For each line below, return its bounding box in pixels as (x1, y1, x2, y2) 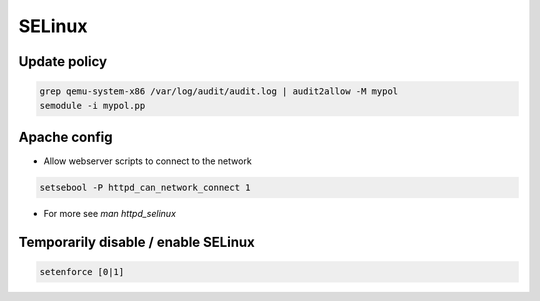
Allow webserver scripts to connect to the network (43, 155, 252, 167)
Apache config (18, 128, 114, 145)
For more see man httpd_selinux (43, 208, 177, 220)
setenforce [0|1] (39, 266, 125, 278)
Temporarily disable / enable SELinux (18, 233, 255, 250)
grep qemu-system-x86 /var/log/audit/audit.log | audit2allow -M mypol (39, 86, 399, 97)
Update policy (18, 53, 108, 70)
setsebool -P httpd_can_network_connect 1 (39, 182, 251, 194)
